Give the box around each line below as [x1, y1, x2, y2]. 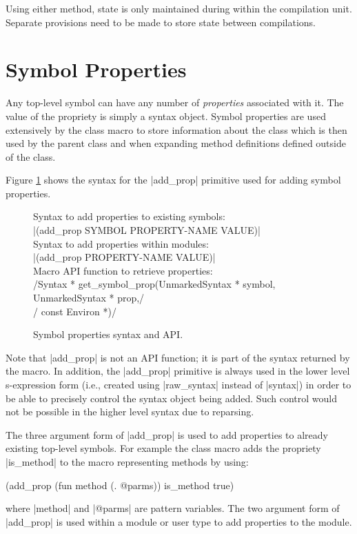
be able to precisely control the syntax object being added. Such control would [6, 390, 337, 405]
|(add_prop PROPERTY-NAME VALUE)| [33, 250, 216, 264]
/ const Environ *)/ [33, 304, 116, 318]
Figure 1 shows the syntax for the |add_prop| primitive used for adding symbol [6, 172, 341, 187]
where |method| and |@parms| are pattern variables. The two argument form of [6, 501, 340, 515]
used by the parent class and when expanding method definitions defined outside [6, 136, 346, 150]
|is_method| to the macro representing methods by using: [6, 454, 249, 468]
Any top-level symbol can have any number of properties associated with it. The [6, 95, 344, 110]
